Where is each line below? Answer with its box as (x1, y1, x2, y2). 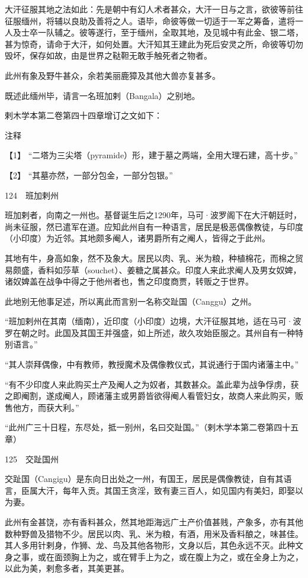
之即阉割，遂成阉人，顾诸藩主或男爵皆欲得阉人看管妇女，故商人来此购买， (5, 389, 295, 402)
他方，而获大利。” (12, 401, 79, 413)
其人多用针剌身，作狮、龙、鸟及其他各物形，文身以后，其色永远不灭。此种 (5, 539, 295, 551)
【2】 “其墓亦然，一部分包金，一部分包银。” (5, 168, 173, 181)
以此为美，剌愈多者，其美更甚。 (5, 562, 129, 574)
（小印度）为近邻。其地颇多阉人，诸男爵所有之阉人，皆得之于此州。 (5, 232, 270, 244)
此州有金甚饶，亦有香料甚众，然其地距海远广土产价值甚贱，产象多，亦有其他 (5, 516, 303, 528)
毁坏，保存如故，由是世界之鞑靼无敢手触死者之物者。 (5, 49, 212, 62)
